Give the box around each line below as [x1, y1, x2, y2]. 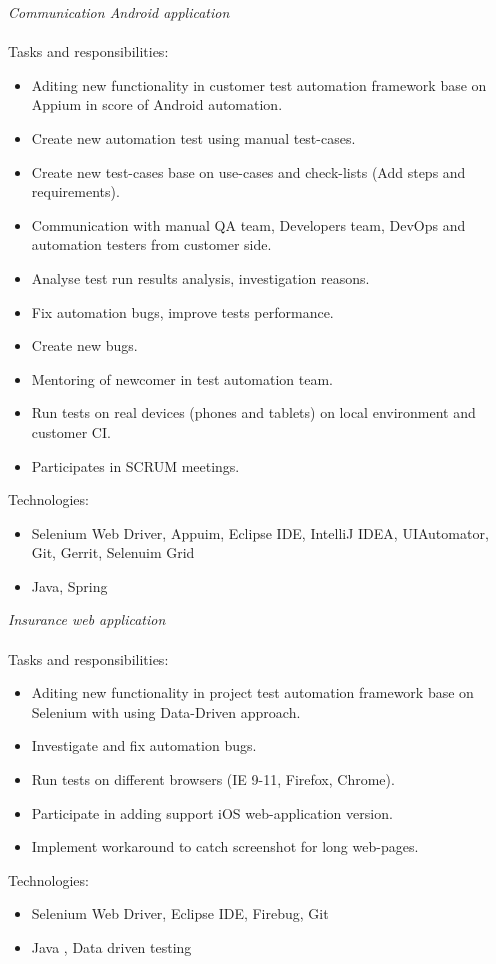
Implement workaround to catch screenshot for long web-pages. [31, 836, 419, 857]
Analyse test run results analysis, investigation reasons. [31, 267, 370, 288]
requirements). [31, 181, 120, 202]
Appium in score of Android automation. [31, 94, 283, 115]
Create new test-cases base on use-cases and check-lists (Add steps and [31, 161, 466, 182]
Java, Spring [31, 575, 108, 596]
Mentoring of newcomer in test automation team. [31, 368, 333, 389]
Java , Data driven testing [31, 937, 192, 957]
